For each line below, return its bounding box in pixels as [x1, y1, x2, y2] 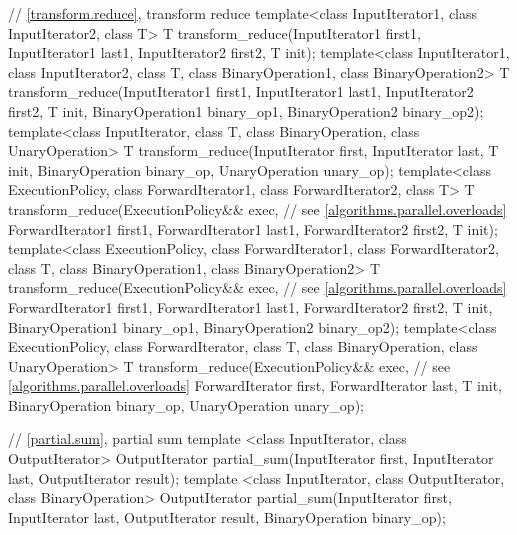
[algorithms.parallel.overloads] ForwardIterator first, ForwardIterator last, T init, [8, 375, 502, 396]
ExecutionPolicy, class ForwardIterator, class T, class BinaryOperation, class [8, 336, 478, 357]
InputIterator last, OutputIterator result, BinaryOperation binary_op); [8, 506, 446, 527]
